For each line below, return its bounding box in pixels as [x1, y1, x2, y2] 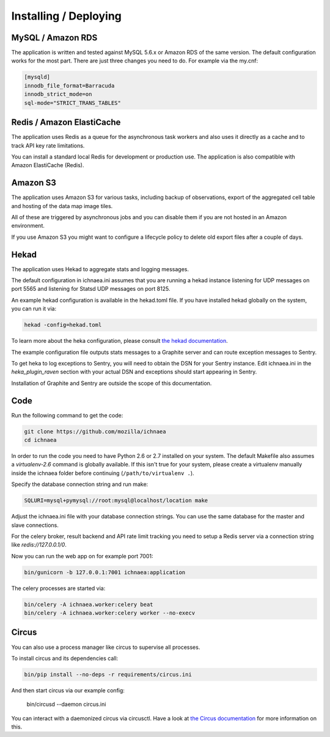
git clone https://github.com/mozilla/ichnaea [24, 428, 166, 435]
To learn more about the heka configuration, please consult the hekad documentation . [11, 337, 229, 345]
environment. [11, 222, 45, 230]
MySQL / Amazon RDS [11, 32, 98, 43]
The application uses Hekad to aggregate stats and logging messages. [11, 265, 189, 272]
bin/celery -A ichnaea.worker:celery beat [24, 600, 153, 608]
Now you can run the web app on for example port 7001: [11, 552, 153, 559]
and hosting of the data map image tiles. [11, 202, 113, 209]
